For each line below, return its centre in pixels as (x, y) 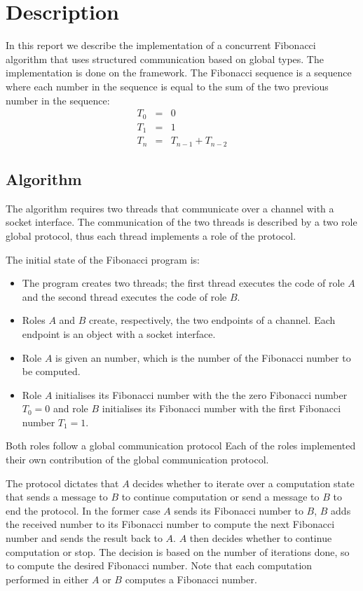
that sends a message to (57, 497)
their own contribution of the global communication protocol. (137, 460)
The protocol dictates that (62, 483)
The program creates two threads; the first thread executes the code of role (183, 283)
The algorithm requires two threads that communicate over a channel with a (170, 208)
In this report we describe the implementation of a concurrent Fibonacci (161, 45)
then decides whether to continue (261, 538)
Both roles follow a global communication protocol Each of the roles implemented (181, 446)
